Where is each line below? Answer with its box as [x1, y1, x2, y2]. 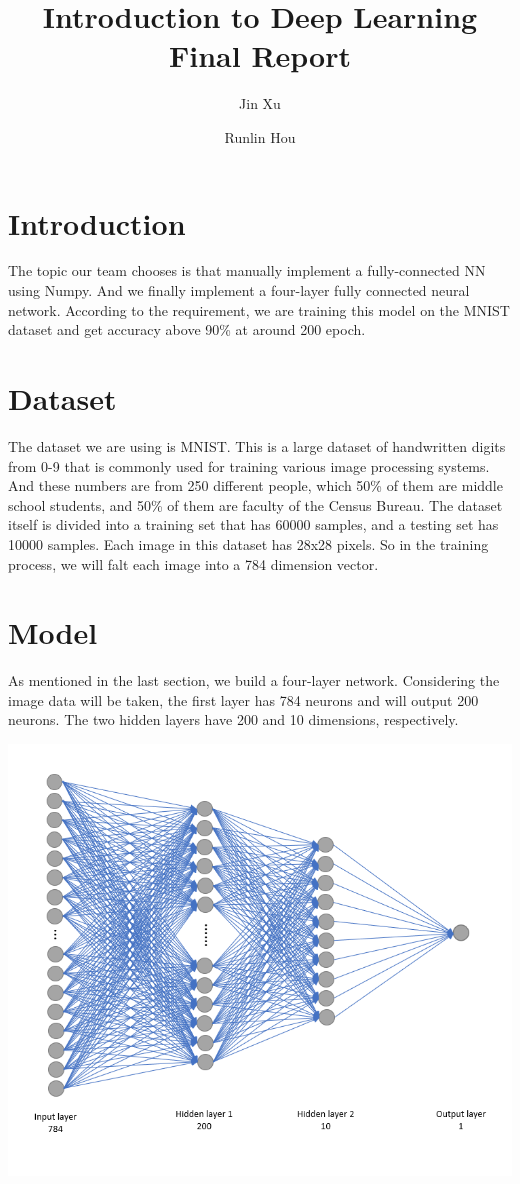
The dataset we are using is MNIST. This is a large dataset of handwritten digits [8, 435, 506, 456]
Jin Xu [239, 93, 281, 114]
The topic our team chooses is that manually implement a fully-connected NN [8, 260, 486, 281]
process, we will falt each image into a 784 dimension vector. [8, 553, 379, 574]
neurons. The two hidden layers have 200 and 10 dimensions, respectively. [8, 709, 459, 730]
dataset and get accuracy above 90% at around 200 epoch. [8, 319, 366, 340]
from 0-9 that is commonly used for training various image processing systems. [8, 455, 490, 476]
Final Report [168, 35, 351, 76]
